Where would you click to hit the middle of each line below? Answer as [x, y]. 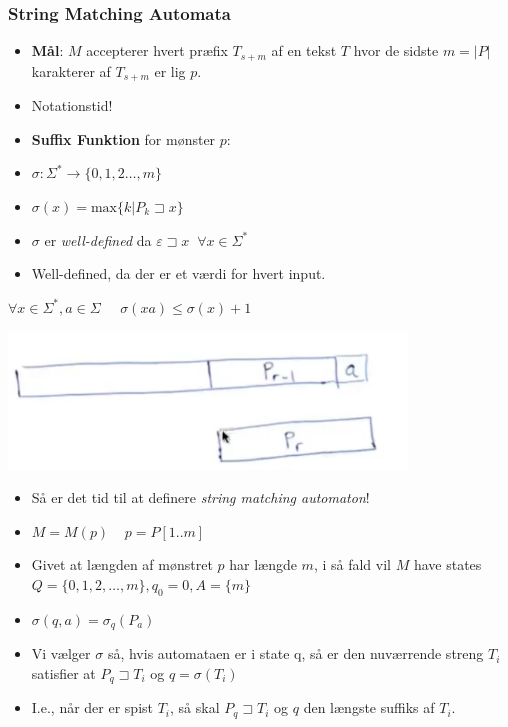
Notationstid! [72, 105]
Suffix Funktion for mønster [123, 138]
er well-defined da [98, 239]
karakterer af [71, 70]
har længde [263, 564]
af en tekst [304, 50]
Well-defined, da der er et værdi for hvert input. [178, 273]
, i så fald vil [352, 564]
